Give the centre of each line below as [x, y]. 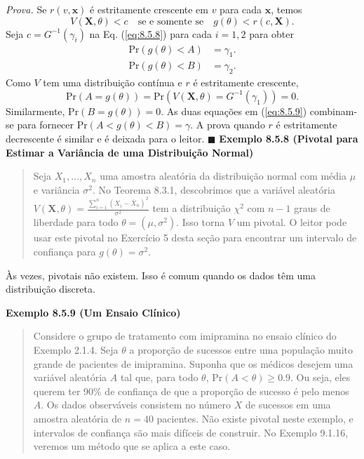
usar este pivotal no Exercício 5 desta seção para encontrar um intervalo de [195, 238]
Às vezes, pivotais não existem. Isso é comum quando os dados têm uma [161, 275]
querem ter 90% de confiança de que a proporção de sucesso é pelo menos [191, 391]
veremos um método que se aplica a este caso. [132, 446]
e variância [56, 189]
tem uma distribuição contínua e [113, 82]
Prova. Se [26, 9]
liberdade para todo [76, 222]
